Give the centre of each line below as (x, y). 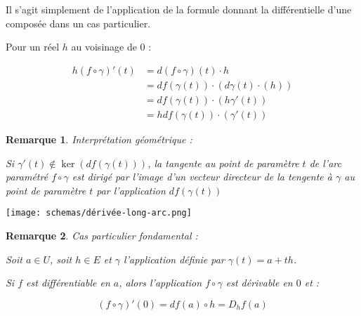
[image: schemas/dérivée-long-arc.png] (99, 213)
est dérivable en (259, 283)
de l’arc (325, 163)
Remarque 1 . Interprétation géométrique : (99, 139)
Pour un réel (33, 47)
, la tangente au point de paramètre (223, 163)
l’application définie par (174, 259)
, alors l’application (160, 283)
